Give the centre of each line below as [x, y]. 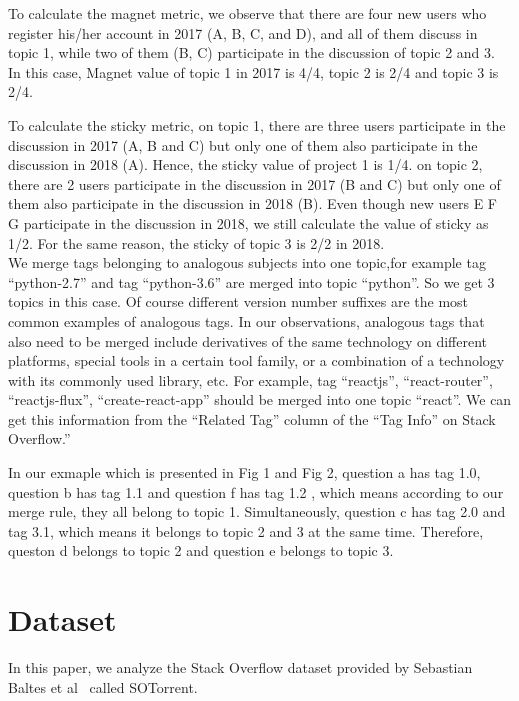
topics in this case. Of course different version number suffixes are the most [238, 301]
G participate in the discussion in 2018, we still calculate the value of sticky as [248, 222]
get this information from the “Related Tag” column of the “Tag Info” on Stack [252, 418]
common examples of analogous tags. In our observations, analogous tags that [246, 320]
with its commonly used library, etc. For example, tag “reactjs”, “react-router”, [250, 379]
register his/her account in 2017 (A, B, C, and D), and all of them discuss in [243, 32]
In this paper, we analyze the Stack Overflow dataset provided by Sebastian [240, 667]
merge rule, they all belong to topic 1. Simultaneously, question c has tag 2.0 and [257, 511]
